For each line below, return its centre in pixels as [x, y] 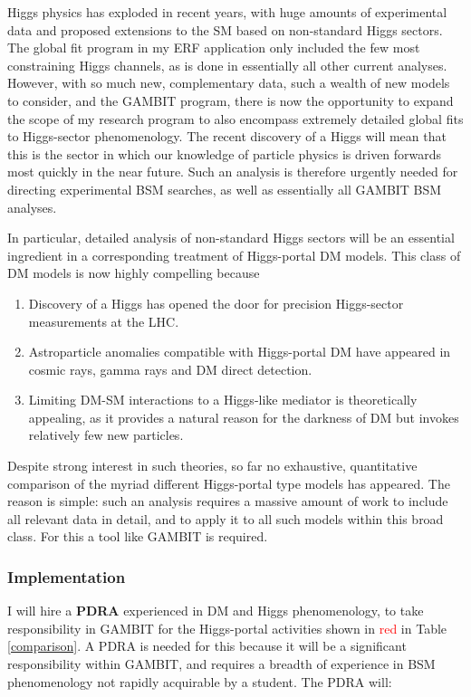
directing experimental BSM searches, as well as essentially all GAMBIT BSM [225, 189]
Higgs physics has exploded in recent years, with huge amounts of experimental [227, 12]
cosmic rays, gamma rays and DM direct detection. [170, 369]
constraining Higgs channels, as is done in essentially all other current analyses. [227, 65]
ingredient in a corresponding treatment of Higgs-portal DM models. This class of [234, 255]
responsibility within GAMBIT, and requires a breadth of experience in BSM [221, 664]
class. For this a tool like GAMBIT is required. [138, 536]
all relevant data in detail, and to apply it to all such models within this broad [226, 518]
